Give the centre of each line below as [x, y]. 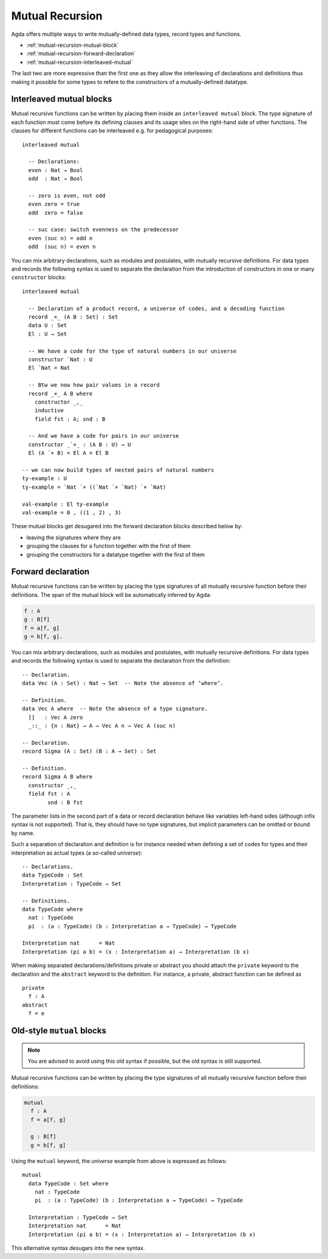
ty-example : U [45, 478]
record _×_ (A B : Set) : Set [73, 317]
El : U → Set [48, 334]
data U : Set [48, 326]
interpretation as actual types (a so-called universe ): [77, 853]
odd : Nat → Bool [56, 179]
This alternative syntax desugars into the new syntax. [78, 1248]
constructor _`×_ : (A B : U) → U [80, 444]
